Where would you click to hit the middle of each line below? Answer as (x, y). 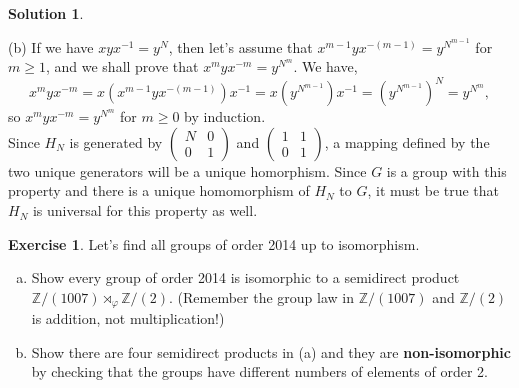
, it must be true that (433, 190)
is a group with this (446, 170)
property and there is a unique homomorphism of (159, 190)
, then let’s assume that (240, 46)
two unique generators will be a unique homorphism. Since (187, 170)
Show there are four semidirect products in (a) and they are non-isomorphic (271, 351)
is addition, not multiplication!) (128, 318)
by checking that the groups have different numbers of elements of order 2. (259, 371)
